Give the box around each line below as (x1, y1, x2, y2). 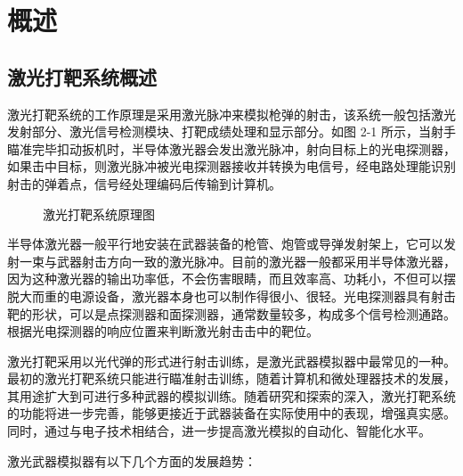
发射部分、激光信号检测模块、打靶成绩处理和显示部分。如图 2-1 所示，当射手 (7, 122, 456, 141)
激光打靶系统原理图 (43, 204, 155, 223)
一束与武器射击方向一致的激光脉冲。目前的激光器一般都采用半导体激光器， (19, 251, 456, 270)
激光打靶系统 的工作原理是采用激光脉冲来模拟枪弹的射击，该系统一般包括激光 (7, 104, 456, 123)
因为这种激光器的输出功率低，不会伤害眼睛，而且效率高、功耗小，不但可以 (7, 269, 443, 288)
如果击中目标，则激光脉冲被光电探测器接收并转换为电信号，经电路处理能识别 (7, 157, 456, 176)
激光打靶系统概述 (7, 62, 157, 90)
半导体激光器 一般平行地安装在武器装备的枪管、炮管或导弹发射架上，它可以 (7, 234, 443, 253)
